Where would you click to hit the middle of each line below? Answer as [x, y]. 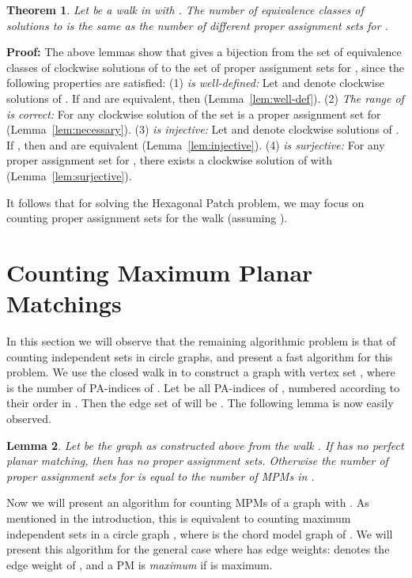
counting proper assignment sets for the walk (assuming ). [147, 218]
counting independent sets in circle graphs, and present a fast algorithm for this [200, 356]
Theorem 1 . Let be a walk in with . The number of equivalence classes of [185, 9]
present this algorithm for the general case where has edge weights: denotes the [198, 549]
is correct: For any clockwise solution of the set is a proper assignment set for [194, 113]
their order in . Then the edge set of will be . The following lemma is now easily [200, 403]
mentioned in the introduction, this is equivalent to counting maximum [179, 518]
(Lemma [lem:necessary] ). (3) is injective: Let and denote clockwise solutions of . [203, 129]
